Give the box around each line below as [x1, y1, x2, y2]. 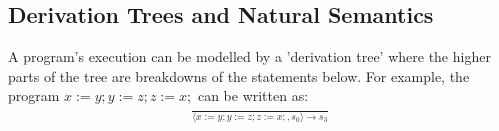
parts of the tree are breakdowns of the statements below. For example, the [8, 65, 470, 86]
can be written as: [197, 85, 309, 106]
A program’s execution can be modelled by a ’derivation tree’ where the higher [8, 46, 491, 67]
